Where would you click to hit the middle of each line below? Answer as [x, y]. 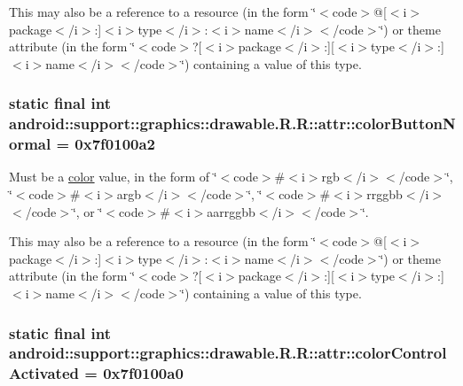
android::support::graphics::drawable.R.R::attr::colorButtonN [232, 124]
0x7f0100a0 [143, 373]
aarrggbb [231, 211]
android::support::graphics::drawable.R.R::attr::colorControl [228, 353]
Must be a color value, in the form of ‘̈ [113, 177]
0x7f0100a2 [115, 144]
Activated [44, 373]
